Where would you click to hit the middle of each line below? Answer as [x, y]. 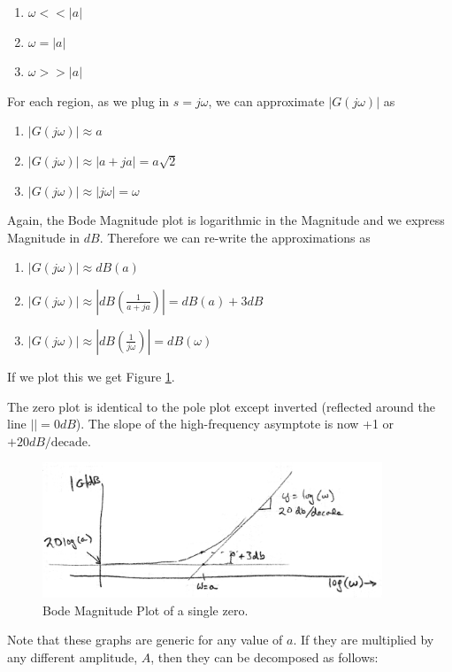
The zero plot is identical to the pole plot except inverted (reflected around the [221, 406]
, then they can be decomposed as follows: [264, 657]
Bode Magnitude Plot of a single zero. [146, 610]
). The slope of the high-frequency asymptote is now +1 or [235, 424]
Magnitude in [44, 237]
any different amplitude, [73, 657]
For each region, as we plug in [88, 100]
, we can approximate [266, 100]
